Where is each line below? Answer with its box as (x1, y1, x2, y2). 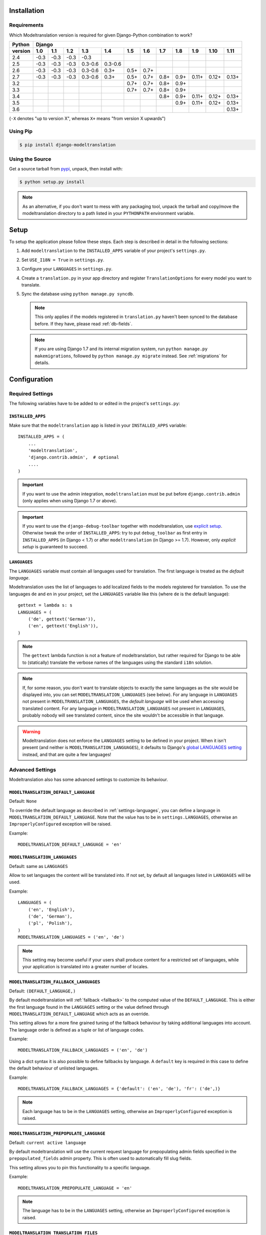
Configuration (9, 375, 53, 383)
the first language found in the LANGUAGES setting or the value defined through (9, 1004, 169, 1010)
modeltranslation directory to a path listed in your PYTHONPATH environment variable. (22, 210, 195, 216)
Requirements (9, 22, 44, 29)
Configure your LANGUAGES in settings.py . (21, 266, 113, 272)
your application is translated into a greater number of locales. (22, 964, 149, 970)
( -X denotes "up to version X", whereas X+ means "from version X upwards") (9, 116, 166, 122)
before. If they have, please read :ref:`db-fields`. (34, 321, 133, 327)
